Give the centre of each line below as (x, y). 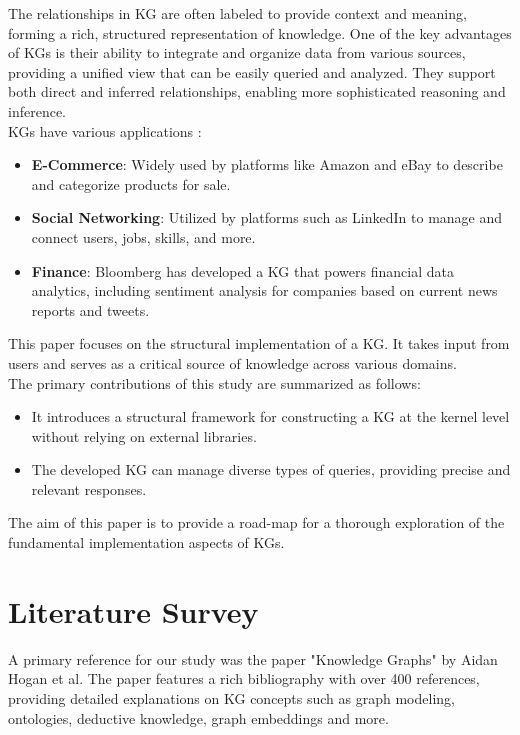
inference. (37, 110)
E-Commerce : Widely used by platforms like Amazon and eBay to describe (267, 164)
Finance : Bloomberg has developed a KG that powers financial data (242, 270)
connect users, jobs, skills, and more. (143, 236)
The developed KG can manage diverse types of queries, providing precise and (271, 469)
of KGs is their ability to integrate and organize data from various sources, (237, 52)
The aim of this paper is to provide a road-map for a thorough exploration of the (256, 522)
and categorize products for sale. (131, 183)
